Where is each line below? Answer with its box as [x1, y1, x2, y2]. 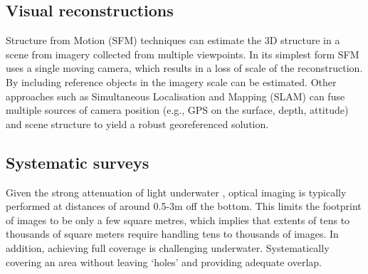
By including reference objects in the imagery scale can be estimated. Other [6, 74, 337, 89]
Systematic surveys [6, 151, 149, 173]
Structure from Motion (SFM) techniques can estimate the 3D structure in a [6, 33, 340, 48]
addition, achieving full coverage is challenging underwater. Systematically [6, 240, 330, 255]
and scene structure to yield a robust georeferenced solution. [6, 116, 269, 131]
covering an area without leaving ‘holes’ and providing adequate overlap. [6, 254, 322, 269]
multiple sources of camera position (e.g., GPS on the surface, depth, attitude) [6, 102, 349, 117]
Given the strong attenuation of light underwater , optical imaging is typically [6, 184, 347, 199]
